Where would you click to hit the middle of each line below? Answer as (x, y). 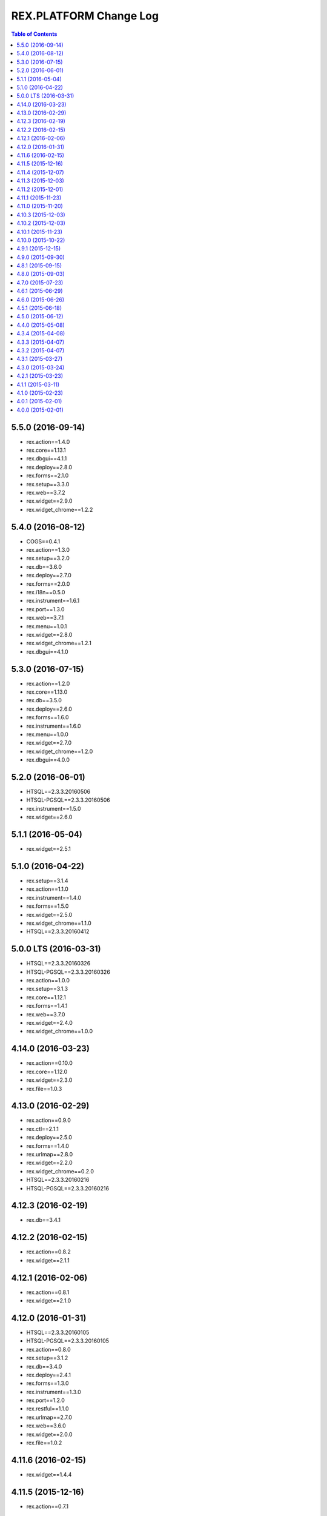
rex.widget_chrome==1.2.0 (60, 751)
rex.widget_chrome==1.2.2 (60, 509)
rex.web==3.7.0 (46, 1014)
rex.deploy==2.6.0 (49, 709)
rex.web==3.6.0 (46, 1426)
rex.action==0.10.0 (49, 1063)
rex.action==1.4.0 (48, 441)
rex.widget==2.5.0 (49, 914)
